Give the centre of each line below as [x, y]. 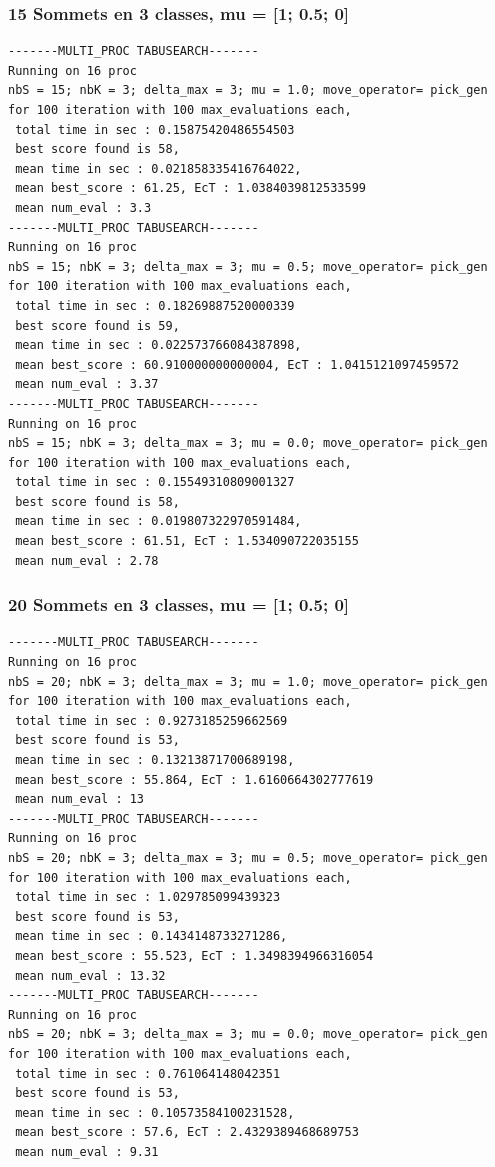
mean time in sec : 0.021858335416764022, [158, 168]
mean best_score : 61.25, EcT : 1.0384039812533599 [190, 188]
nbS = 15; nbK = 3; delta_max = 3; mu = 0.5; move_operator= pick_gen [248, 266]
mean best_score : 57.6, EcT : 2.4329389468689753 [187, 1132]
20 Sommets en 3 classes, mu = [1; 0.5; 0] [179, 604]
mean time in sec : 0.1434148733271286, [151, 936]
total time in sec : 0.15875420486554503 [155, 129]
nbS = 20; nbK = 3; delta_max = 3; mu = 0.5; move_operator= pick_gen [248, 858]
